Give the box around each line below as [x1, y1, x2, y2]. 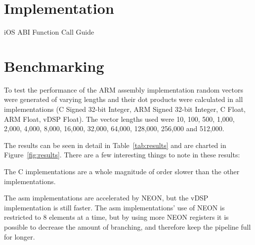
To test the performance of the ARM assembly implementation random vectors [4, 84, 244, 95]
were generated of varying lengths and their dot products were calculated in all [4, 94, 243, 104]
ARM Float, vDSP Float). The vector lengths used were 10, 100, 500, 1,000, [4, 113, 235, 124]
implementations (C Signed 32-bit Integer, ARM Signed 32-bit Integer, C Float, [4, 104, 246, 114]
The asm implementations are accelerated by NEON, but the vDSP [4, 193, 209, 203]
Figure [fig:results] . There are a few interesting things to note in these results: [4, 149, 240, 160]
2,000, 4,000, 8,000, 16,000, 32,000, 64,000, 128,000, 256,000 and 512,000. [4, 123, 224, 134]
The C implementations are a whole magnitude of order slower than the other [4, 166, 240, 176]
